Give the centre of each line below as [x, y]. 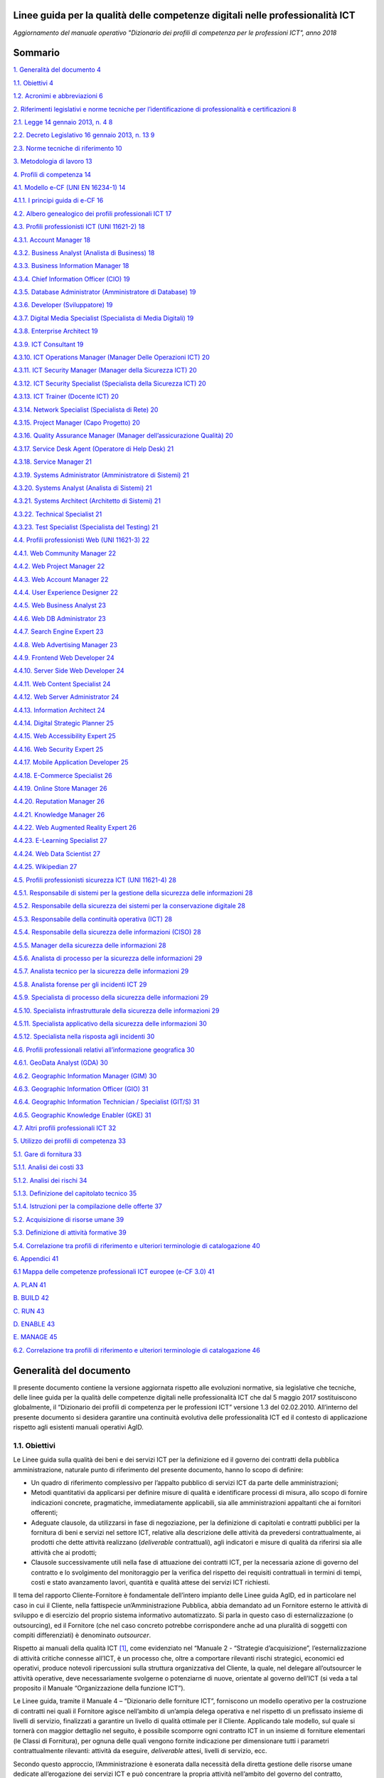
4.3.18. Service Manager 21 [53, 462]
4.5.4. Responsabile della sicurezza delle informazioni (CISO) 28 [107, 932]
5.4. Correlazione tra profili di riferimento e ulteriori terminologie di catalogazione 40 [137, 1245]
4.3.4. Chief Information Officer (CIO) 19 [72, 279]
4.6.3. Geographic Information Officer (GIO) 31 [81, 1089]
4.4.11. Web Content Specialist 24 [62, 683]
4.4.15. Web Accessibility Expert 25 [65, 736]
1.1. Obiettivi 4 [33, 82]
